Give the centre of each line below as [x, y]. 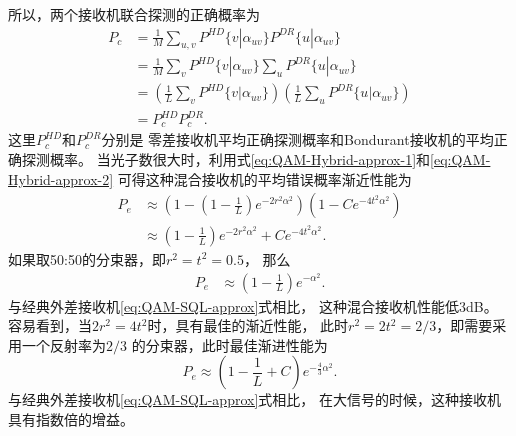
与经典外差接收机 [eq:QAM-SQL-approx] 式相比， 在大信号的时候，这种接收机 [254, 399]
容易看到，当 [50, 325]
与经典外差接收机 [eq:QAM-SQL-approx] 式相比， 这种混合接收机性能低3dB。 [253, 305]
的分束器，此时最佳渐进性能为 [229, 344]
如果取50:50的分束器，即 [87, 258]
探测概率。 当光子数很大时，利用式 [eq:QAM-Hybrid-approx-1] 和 [226, 159]
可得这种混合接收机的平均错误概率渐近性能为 [264, 178]
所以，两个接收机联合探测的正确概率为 [134, 14]
